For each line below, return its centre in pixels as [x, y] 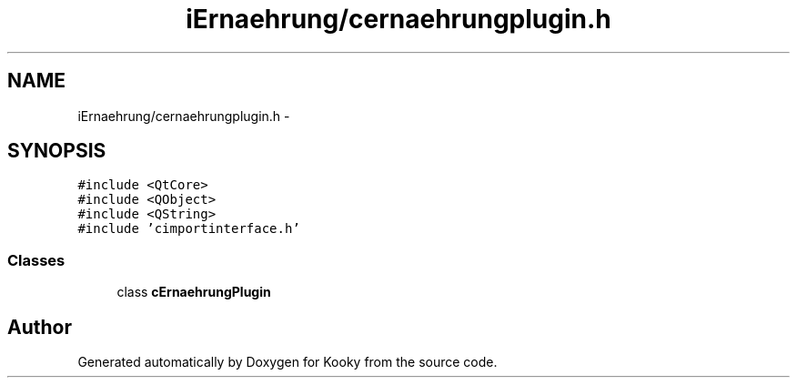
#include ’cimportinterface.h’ [189, 229]
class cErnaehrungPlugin [194, 292]
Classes [36, 260]
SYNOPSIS [57, 151]
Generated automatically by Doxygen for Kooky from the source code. [288, 362]
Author [40, 327]
